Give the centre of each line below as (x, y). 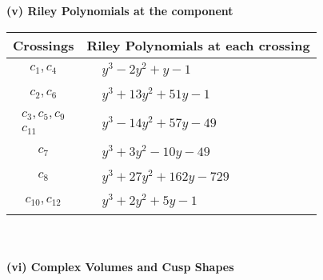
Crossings (44, 45)
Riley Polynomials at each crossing (198, 45)
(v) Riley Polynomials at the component (120, 10)
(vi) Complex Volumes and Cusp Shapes (120, 266)
